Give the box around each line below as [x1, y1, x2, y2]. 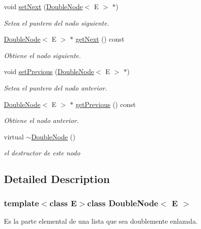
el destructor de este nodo [4, 148, 81, 158]
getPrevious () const [75, 99, 136, 109]
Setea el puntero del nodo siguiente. [4, 17, 109, 28]
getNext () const [75, 34, 125, 44]
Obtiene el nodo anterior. [4, 115, 79, 125]
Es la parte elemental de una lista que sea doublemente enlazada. [4, 215, 198, 226]
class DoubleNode [87, 197, 158, 209]
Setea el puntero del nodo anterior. [4, 82, 107, 92]
